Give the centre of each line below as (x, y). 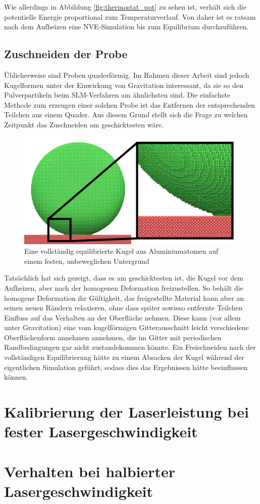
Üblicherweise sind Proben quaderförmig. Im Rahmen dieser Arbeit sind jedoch (127, 75)
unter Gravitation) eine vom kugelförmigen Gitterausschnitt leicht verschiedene (126, 327)
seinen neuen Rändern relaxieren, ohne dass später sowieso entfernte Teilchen (123, 308)
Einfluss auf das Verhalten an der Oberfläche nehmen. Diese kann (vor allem (122, 317)
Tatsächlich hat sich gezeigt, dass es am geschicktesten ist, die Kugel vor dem (124, 278)
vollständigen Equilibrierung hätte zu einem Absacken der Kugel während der (124, 357)
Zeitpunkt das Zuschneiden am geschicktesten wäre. (84, 124)
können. (16, 377)
